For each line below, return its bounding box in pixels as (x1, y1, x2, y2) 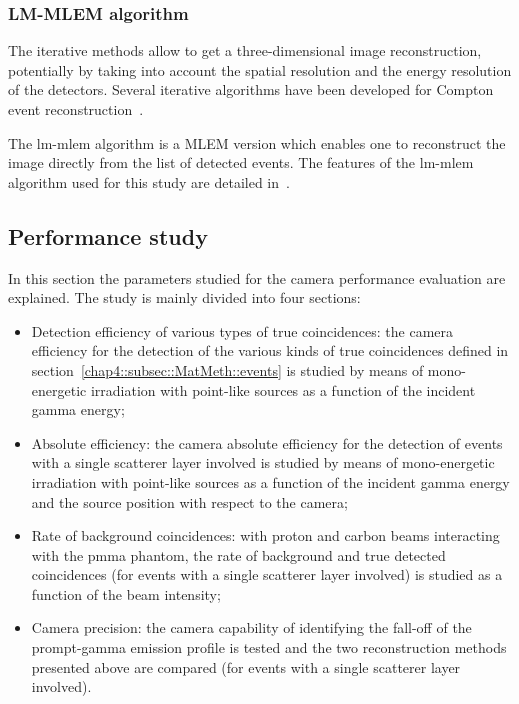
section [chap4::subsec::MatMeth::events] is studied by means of (31, 359, 424, 380)
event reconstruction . (8, 99, 144, 119)
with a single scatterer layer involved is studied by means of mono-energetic (31, 452, 495, 473)
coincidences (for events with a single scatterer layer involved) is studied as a (31, 564, 503, 585)
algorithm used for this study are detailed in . (8, 171, 290, 192)
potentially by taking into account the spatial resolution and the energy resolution (8, 59, 512, 80)
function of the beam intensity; (31, 583, 221, 604)
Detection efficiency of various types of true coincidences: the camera (31, 320, 454, 341)
